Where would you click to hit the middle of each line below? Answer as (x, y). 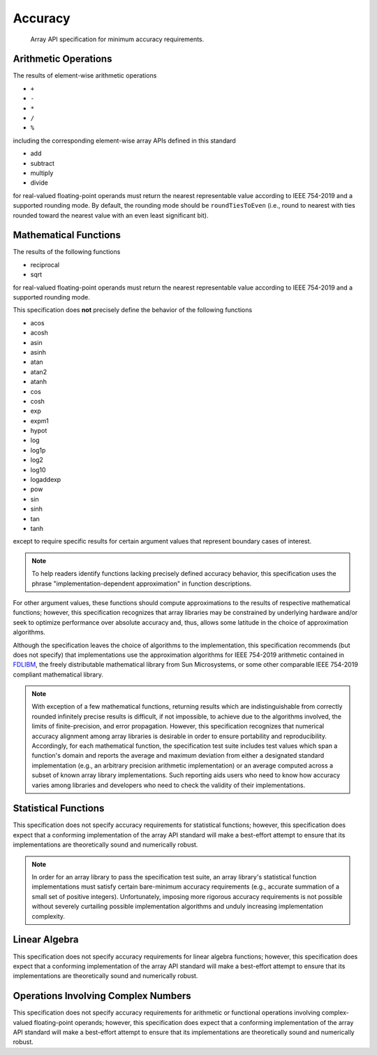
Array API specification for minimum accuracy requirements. (117, 39)
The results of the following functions (67, 252)
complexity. (49, 916)
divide (39, 183)
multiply (42, 173)
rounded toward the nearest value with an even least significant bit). (111, 215)
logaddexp (46, 480)
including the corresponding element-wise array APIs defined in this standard (125, 141)
